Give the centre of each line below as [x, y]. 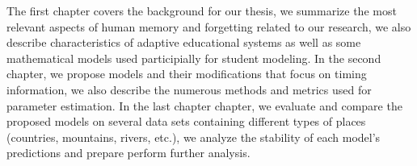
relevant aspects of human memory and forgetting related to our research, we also [209, 26]
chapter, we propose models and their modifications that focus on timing [187, 74]
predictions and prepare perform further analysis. [128, 153]
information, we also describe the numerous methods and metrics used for [189, 89]
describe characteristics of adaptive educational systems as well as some [184, 42]
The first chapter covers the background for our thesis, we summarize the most [202, 10]
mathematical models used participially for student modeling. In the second [194, 58]
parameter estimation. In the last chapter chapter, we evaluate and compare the [204, 105]
